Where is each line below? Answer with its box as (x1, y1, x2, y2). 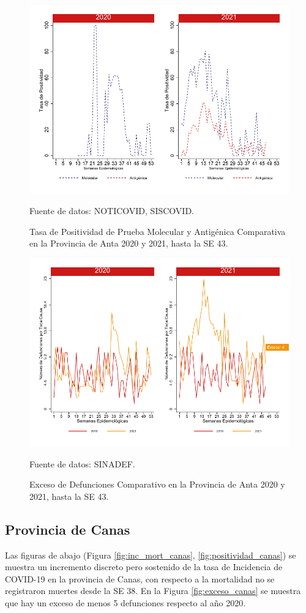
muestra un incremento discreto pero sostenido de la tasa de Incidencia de (5, 560, 283, 573)
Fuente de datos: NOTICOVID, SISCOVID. (29, 204, 194, 217)
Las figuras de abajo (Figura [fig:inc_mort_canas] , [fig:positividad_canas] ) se (5, 548, 296, 561)
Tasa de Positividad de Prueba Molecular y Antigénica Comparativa (29, 225, 286, 237)
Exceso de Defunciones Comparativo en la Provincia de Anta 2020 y (29, 478, 285, 491)
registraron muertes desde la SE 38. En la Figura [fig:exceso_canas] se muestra (5, 584, 301, 597)
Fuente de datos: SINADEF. (29, 457, 135, 470)
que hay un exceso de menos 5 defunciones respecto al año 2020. (5, 596, 246, 609)
